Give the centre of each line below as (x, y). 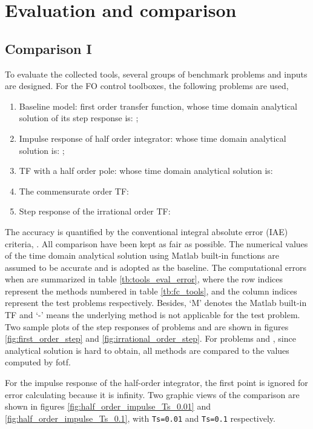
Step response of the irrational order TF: (95, 211)
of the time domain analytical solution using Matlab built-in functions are (142, 255)
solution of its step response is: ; (79, 118)
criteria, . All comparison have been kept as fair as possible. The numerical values (156, 243)
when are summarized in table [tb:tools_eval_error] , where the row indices (144, 279)
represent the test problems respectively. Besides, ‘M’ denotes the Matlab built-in (156, 303)
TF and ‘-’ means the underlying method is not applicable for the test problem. (153, 315)
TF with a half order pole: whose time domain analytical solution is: (146, 171)
